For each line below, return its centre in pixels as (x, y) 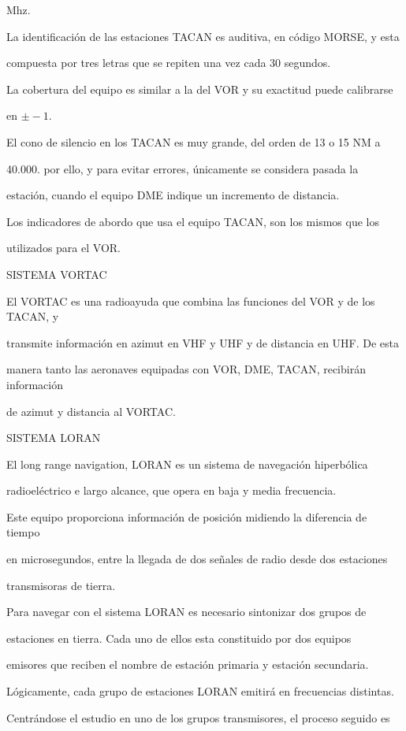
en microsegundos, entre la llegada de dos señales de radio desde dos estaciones (197, 559)
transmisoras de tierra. (61, 585)
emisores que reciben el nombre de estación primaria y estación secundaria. (188, 664)
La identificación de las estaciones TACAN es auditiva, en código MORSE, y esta (203, 36)
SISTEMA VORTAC (57, 274)
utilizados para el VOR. (63, 248)
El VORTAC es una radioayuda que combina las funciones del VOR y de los (191, 301)
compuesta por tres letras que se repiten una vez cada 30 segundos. (169, 63)
